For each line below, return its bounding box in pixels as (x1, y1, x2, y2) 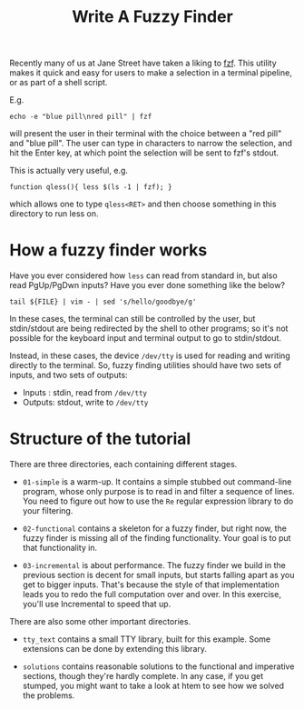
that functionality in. (22, 543, 98, 554)
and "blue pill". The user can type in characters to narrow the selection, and (9, 138, 293, 149)
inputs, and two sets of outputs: (9, 370, 129, 381)
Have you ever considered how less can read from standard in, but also (9, 270, 279, 281)
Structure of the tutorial (9, 429, 191, 449)
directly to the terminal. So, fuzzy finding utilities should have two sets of (9, 360, 282, 371)
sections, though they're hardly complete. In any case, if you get (22, 671, 264, 682)
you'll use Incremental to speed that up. (22, 598, 172, 610)
